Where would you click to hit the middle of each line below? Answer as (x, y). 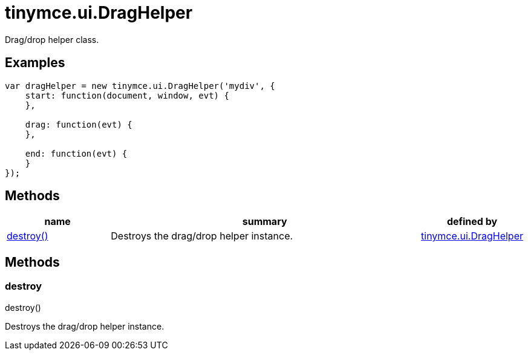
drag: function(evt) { (79, 124)
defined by (472, 222)
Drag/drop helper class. (52, 39)
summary (265, 222)
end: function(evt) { (76, 153)
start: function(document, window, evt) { (127, 95)
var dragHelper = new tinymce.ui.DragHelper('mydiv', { (140, 86)
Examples (35, 63)
